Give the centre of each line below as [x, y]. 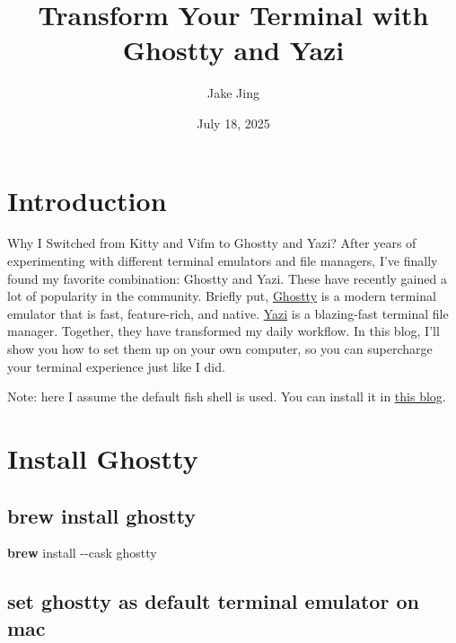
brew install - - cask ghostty [82, 553]
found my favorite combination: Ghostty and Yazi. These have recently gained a [227, 278]
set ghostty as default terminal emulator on [213, 601]
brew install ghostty [102, 515]
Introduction [87, 200]
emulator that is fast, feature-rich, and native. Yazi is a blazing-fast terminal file [228, 313]
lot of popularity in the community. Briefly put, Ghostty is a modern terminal [222, 296]
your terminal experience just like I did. [116, 366]
